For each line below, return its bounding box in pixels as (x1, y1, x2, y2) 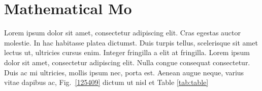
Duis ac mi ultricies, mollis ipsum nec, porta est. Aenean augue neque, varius (4, 67, 244, 77)
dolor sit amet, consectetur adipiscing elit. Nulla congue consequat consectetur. (4, 57, 250, 67)
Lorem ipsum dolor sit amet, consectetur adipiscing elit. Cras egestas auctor (4, 27, 241, 38)
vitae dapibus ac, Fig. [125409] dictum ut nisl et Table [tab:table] (4, 77, 209, 87)
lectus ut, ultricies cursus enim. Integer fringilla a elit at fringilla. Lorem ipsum (4, 47, 250, 58)
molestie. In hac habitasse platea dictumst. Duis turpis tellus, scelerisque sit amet (4, 37, 258, 48)
